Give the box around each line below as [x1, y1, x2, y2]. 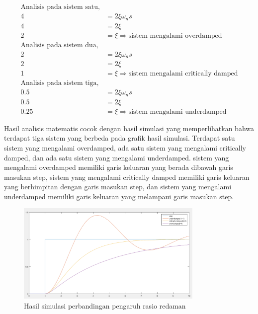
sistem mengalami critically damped [128, 70, 238, 78]
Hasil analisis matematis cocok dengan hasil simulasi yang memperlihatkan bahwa [4, 123, 255, 133]
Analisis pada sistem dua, [20, 41, 98, 49]
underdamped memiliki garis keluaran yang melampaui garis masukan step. [4, 191, 234, 201]
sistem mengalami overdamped [128, 32, 222, 39]
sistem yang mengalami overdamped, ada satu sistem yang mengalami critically [4, 142, 246, 153]
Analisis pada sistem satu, [20, 3, 100, 11]
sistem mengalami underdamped [128, 108, 227, 115]
